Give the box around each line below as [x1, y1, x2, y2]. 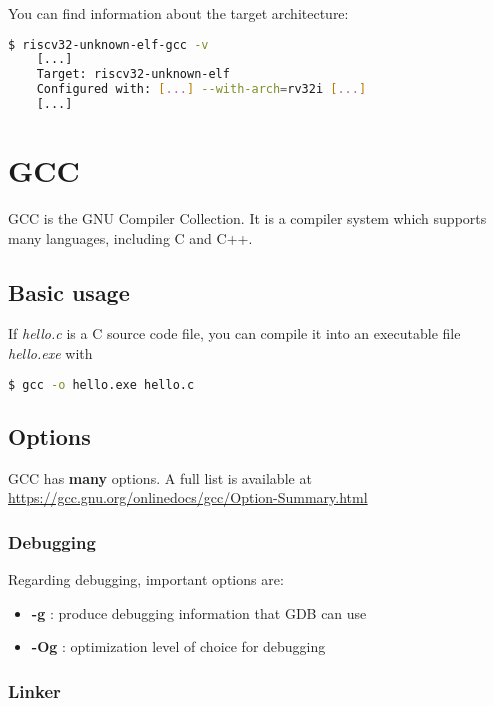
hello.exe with [8, 343, 93, 364]
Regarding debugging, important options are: [8, 569, 284, 590]
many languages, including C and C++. [8, 227, 253, 248]
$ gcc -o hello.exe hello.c [8, 377, 195, 392]
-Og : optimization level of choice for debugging [31, 636, 326, 657]
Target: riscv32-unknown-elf [36, 67, 230, 82]
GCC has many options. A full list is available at [8, 467, 312, 488]
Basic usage [8, 276, 130, 307]
